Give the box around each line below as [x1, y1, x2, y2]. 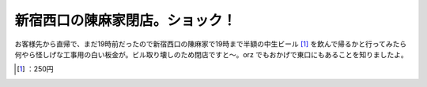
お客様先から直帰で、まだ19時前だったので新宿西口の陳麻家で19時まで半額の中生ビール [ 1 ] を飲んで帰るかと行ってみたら [14, 39, 407, 49]
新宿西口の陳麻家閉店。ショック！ [14, 12, 237, 29]
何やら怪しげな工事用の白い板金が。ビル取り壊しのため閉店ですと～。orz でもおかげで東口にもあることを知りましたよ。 [14, 49, 409, 59]
